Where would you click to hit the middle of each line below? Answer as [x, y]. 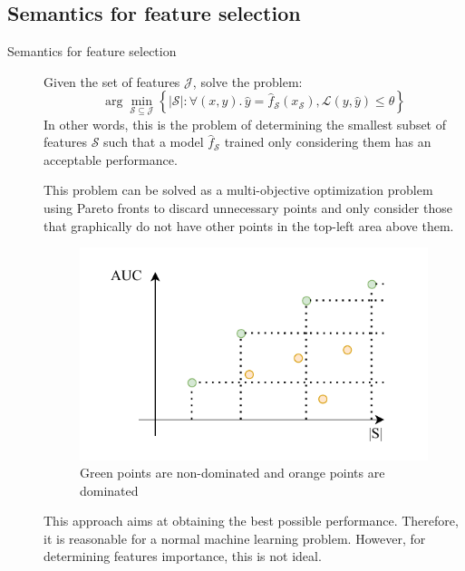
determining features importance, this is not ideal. [183, 556]
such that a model [154, 142]
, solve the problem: [247, 81]
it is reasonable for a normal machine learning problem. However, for [235, 538]
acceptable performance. [111, 159]
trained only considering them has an [328, 142]
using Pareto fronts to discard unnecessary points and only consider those [248, 207]
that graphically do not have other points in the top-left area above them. [249, 225]
